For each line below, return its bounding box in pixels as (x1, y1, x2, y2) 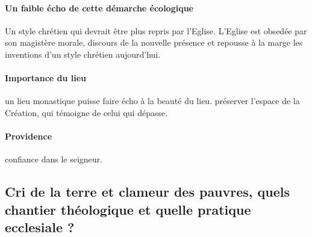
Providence (5, 130, 52, 143)
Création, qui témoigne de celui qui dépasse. (5, 106, 168, 118)
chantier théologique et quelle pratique (5, 200, 251, 218)
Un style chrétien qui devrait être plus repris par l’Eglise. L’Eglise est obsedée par (5, 24, 307, 37)
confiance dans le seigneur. (5, 153, 102, 165)
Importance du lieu (5, 72, 87, 84)
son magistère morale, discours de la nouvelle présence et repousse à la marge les (5, 36, 303, 49)
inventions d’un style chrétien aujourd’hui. (5, 48, 161, 60)
